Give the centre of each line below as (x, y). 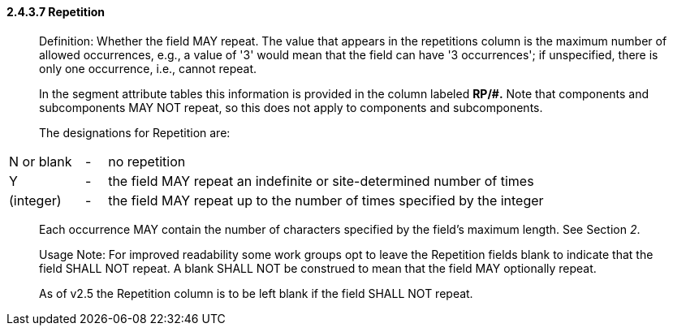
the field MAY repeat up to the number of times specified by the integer (326, 200)
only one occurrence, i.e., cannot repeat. (148, 68)
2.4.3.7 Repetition (56, 12)
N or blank (41, 161)
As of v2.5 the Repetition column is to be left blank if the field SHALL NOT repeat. (256, 293)
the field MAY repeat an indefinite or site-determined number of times (321, 181)
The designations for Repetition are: (135, 132)
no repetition (147, 161)
